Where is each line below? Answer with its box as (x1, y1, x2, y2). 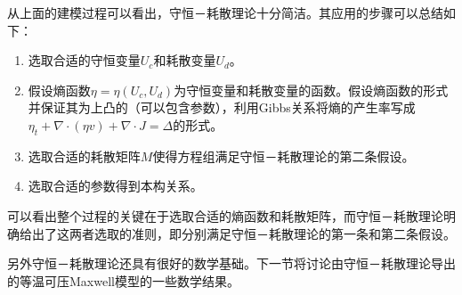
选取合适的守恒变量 (28, 51, 141, 70)
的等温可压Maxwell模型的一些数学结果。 (7, 271, 239, 290)
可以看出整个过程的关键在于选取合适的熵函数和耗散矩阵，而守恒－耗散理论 (7, 206, 443, 225)
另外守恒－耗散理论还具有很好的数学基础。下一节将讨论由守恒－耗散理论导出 (7, 254, 456, 273)
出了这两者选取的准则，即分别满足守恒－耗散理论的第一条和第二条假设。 (31, 224, 456, 242)
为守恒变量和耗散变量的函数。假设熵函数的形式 (174, 80, 449, 99)
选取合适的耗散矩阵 (28, 146, 141, 165)
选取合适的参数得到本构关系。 (28, 176, 203, 195)
